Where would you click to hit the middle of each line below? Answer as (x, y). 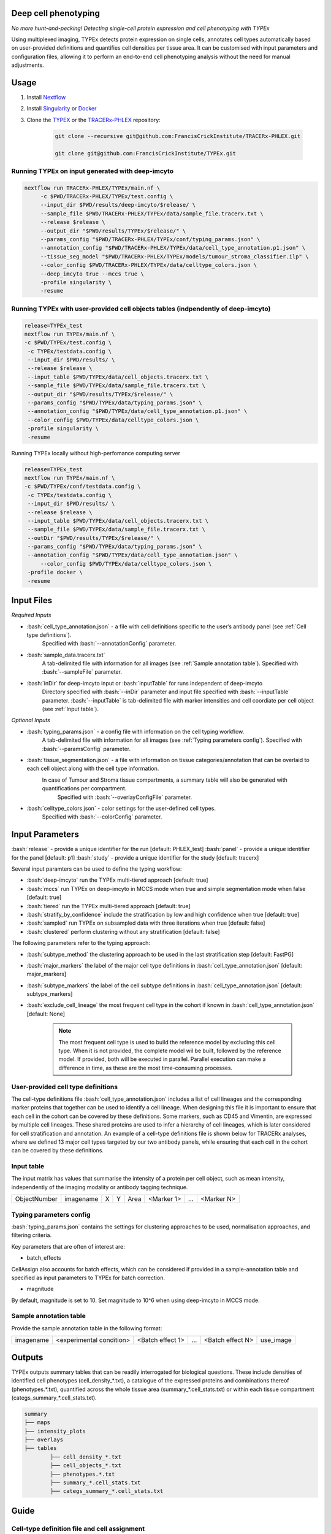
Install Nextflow (46, 97)
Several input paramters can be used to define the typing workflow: (97, 869)
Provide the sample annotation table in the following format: (87, 1328)
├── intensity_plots (55, 1431)
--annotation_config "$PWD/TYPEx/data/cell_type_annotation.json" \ (133, 555)
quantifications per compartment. (84, 788)
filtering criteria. (32, 1235)
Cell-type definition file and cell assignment (78, 1528)
